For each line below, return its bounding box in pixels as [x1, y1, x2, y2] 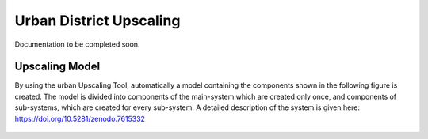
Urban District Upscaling [14, 12, 181, 29]
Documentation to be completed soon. [14, 39, 140, 49]
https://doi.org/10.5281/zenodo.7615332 [14, 114, 146, 123]
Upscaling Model [14, 60, 101, 73]
